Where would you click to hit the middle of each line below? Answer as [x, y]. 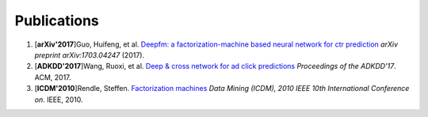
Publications [57, 21]
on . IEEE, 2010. [59, 100]
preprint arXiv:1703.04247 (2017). [90, 55]
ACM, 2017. [53, 77]
